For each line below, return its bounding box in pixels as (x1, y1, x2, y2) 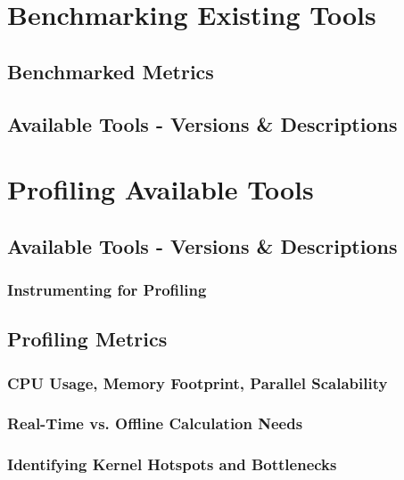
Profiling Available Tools (7, 171, 314, 207)
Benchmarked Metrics (7, 57, 214, 85)
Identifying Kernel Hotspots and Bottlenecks (7, 453, 337, 476)
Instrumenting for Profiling (7, 279, 207, 301)
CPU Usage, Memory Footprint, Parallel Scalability (7, 371, 388, 394)
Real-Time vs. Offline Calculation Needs (7, 412, 303, 435)
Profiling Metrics (7, 325, 168, 353)
